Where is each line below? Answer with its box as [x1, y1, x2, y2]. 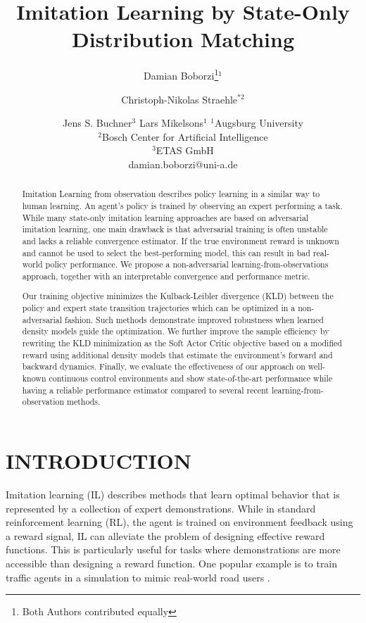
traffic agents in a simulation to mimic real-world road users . [6, 569, 270, 584]
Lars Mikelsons [139, 115, 203, 130]
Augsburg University [215, 115, 303, 130]
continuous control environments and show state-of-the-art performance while [49, 372, 333, 384]
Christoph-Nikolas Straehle [121, 92, 238, 106]
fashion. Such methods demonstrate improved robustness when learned [65, 313, 324, 325]
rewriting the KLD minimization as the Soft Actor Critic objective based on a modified [22, 337, 342, 349]
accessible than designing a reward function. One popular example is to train [6, 555, 338, 570]
